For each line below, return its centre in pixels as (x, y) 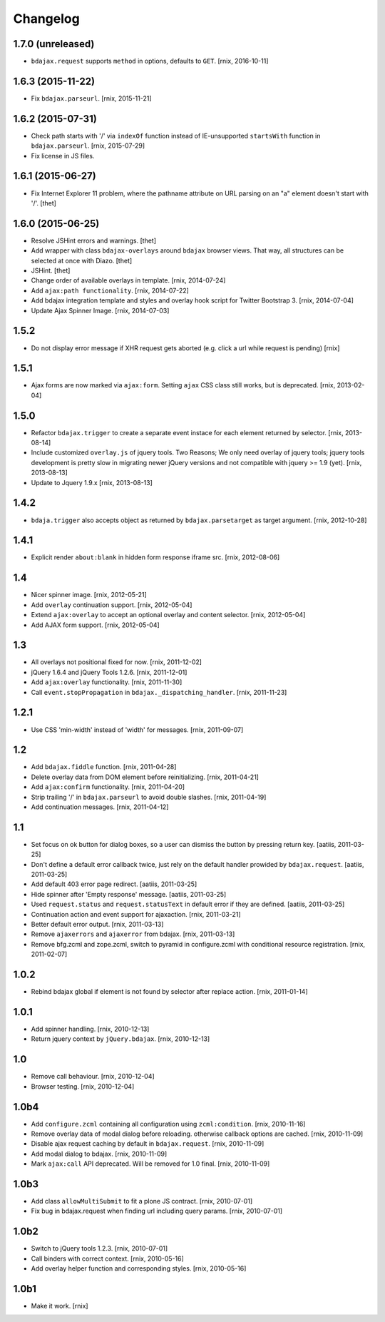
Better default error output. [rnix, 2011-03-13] (97, 925)
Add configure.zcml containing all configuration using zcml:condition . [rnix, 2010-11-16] (168, 1124)
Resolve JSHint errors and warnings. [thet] (94, 240)
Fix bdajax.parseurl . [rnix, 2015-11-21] (92, 98)
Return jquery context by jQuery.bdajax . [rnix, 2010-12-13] (120, 1039)
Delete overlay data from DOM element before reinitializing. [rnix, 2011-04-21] (145, 777)
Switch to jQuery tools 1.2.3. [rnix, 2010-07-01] (99, 1249)
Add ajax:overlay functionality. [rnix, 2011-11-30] (107, 682)
